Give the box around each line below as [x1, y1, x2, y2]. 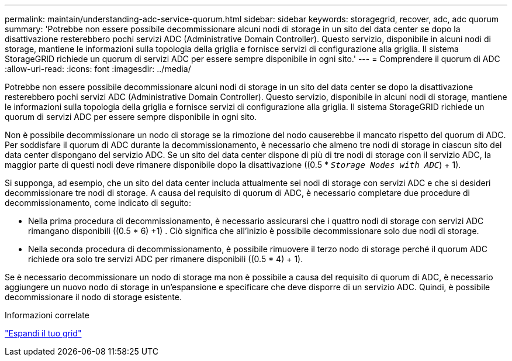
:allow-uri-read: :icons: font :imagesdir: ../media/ [5, 64, 191, 74]
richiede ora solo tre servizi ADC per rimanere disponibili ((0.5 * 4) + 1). [28, 254, 303, 264]
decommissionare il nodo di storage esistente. [5, 292, 182, 302]
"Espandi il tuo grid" [5, 328, 82, 338]
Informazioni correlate [5, 310, 89, 320]
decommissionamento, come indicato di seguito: [5, 198, 191, 208]
